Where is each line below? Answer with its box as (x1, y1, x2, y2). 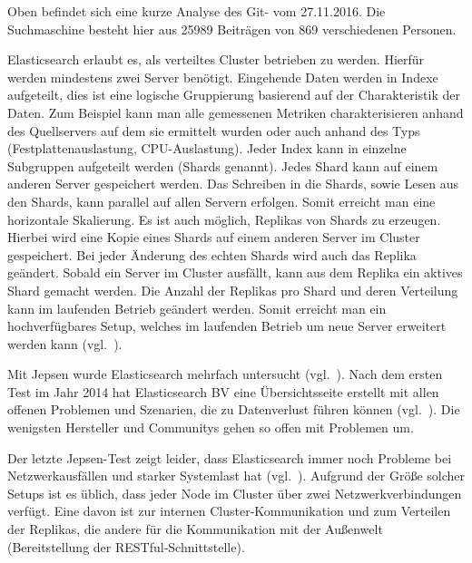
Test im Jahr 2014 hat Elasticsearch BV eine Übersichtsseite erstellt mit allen (7, 382, 439, 401)
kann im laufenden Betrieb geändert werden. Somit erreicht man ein (7, 298, 387, 317)
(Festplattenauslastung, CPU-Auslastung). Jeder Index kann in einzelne (7, 139, 407, 158)
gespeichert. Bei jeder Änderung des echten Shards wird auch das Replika (7, 245, 417, 264)
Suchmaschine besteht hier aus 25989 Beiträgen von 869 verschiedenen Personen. (7, 19, 457, 38)
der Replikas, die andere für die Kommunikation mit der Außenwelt (7, 519, 383, 539)
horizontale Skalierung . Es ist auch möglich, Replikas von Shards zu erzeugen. (7, 209, 441, 228)
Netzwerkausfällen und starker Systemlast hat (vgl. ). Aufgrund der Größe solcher (7, 466, 466, 485)
